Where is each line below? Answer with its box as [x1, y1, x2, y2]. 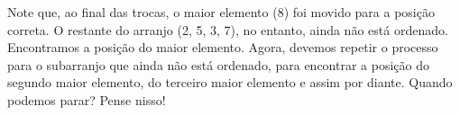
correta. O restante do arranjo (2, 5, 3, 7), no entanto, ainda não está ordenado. [7, 20, 448, 39]
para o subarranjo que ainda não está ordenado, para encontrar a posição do [7, 55, 429, 74]
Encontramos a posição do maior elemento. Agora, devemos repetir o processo [7, 38, 438, 57]
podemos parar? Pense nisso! [7, 90, 166, 109]
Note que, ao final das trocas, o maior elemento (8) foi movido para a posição [7, 3, 435, 21]
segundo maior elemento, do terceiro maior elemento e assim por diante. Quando [7, 73, 453, 92]
